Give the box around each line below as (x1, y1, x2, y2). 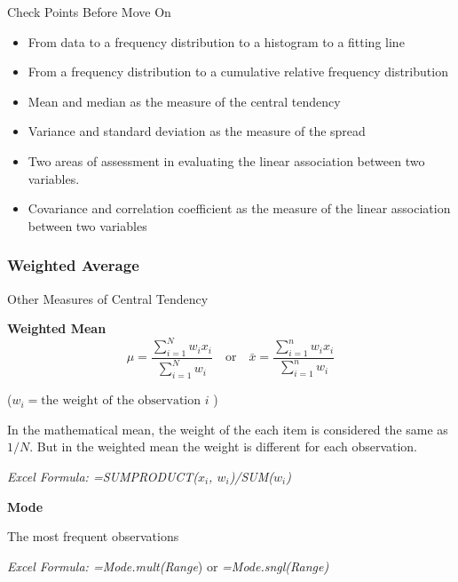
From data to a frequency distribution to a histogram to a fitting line (28, 32, 405, 51)
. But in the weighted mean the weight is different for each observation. (29, 437, 418, 456)
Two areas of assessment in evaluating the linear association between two (28, 151, 425, 170)
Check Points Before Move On (7, 3, 171, 20)
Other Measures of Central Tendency (7, 289, 209, 307)
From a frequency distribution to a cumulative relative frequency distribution (28, 62, 448, 81)
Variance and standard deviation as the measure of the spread (28, 122, 366, 140)
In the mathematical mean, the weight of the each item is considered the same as (7, 419, 448, 438)
